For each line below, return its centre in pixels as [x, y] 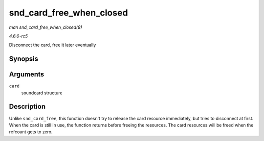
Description [27, 107]
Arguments [27, 75]
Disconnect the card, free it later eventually [53, 45]
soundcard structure [42, 93]
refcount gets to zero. [31, 132]
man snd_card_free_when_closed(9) [46, 27]
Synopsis [24, 59]
